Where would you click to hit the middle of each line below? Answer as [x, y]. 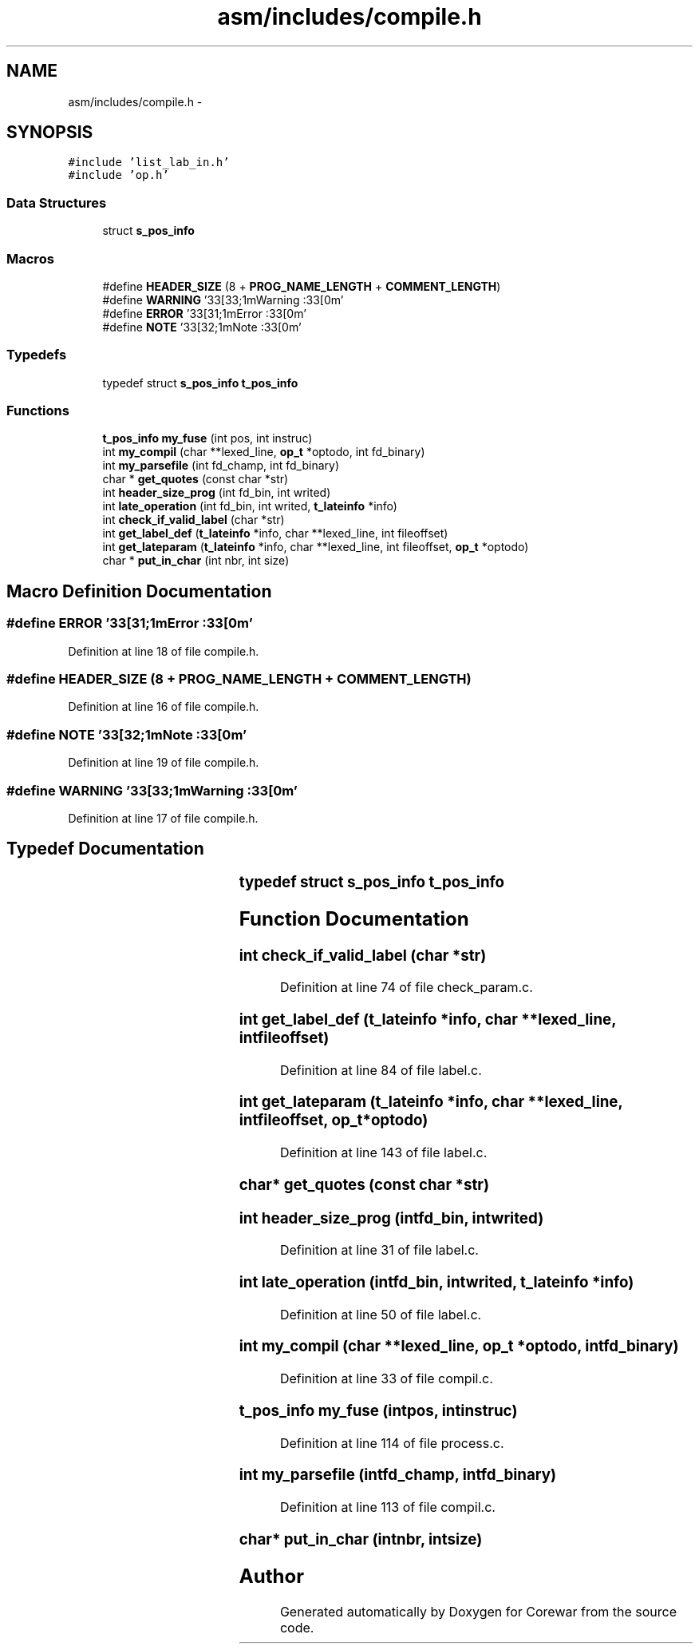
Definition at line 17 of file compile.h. [163, 818]
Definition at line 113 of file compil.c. [387, 1507]
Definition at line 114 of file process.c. [392, 1443]
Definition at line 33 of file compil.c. [386, 1379]
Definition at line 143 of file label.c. [383, 1153]
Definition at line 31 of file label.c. [379, 1250]
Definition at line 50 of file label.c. [381, 1314]
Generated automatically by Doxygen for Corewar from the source [478, 1611]
